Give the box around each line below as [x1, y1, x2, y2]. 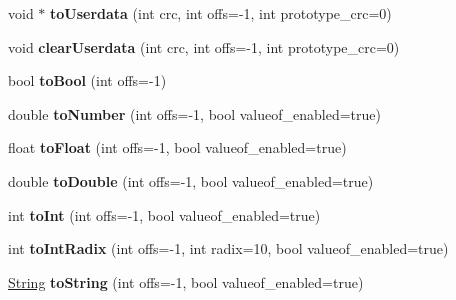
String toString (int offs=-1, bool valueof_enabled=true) [8, 271, 364, 292]
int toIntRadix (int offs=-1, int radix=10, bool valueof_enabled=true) [8, 238, 449, 259]
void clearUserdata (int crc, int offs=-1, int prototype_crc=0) [8, 36, 400, 57]
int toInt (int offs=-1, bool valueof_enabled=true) [8, 204, 321, 225]
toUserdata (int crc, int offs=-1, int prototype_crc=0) [50, 3, 392, 23]
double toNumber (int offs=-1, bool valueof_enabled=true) [8, 103, 381, 124]
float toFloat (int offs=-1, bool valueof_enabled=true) [8, 137, 347, 158]
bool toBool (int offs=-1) [8, 70, 167, 91]
